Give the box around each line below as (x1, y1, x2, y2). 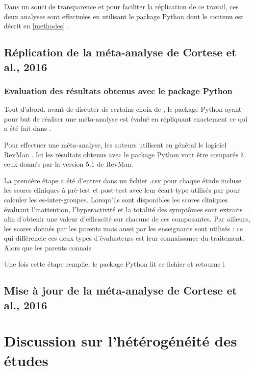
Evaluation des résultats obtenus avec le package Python (4, 84, 233, 97)
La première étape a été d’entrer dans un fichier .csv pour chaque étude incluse (4, 175, 242, 185)
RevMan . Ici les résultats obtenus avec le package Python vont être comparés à (4, 149, 244, 159)
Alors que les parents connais (4, 242, 92, 252)
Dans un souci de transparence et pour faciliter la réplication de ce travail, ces (4, 1, 239, 11)
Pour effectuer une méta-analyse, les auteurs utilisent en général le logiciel (4, 139, 227, 149)
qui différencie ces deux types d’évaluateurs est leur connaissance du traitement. (4, 233, 244, 243)
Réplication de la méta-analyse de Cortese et (4, 45, 237, 60)
